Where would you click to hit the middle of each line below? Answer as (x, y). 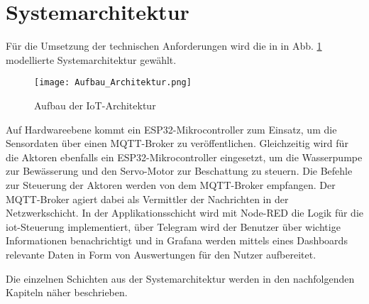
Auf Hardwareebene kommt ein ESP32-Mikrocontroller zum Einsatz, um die (171, 129)
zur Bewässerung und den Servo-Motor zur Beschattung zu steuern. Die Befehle (179, 171)
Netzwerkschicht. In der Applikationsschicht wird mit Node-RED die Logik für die (184, 213)
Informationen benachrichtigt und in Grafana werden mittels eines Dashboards (177, 240)
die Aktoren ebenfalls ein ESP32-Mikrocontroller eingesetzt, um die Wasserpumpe (184, 157)
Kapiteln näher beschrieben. (67, 292)
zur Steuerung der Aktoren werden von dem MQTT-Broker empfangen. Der (171, 184)
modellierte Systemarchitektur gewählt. (91, 59)
